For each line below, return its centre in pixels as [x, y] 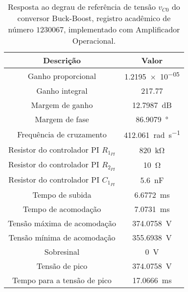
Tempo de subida [62, 194]
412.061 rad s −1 [152, 134]
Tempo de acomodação [62, 209]
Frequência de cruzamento [62, 134]
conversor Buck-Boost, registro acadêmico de [94, 18]
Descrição [62, 60]
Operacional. [94, 40]
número [21, 29]
